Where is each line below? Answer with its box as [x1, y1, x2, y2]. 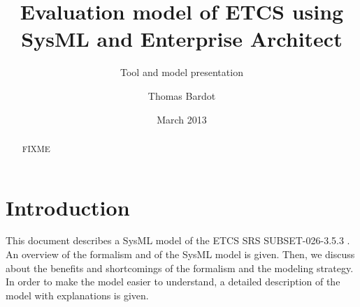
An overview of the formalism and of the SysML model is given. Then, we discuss [6, 247, 355, 262]
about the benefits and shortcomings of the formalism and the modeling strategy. [6, 260, 354, 275]
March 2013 [157, 112, 207, 126]
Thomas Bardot [147, 88, 216, 103]
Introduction [6, 193, 130, 221]
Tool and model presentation [120, 65, 243, 80]
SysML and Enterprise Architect [21, 24, 343, 53]
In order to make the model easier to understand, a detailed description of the [6, 274, 340, 289]
